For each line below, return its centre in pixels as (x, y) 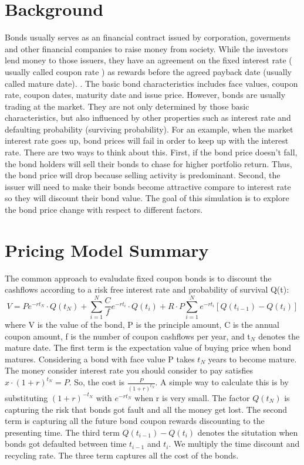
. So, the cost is (97, 382)
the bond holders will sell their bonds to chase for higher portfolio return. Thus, (148, 163)
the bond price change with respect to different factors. (104, 210)
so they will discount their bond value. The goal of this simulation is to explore (147, 198)
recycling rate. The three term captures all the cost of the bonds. (122, 455)
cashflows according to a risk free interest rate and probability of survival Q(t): (147, 289)
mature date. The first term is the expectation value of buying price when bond (148, 347)
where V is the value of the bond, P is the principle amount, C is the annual (142, 325)
